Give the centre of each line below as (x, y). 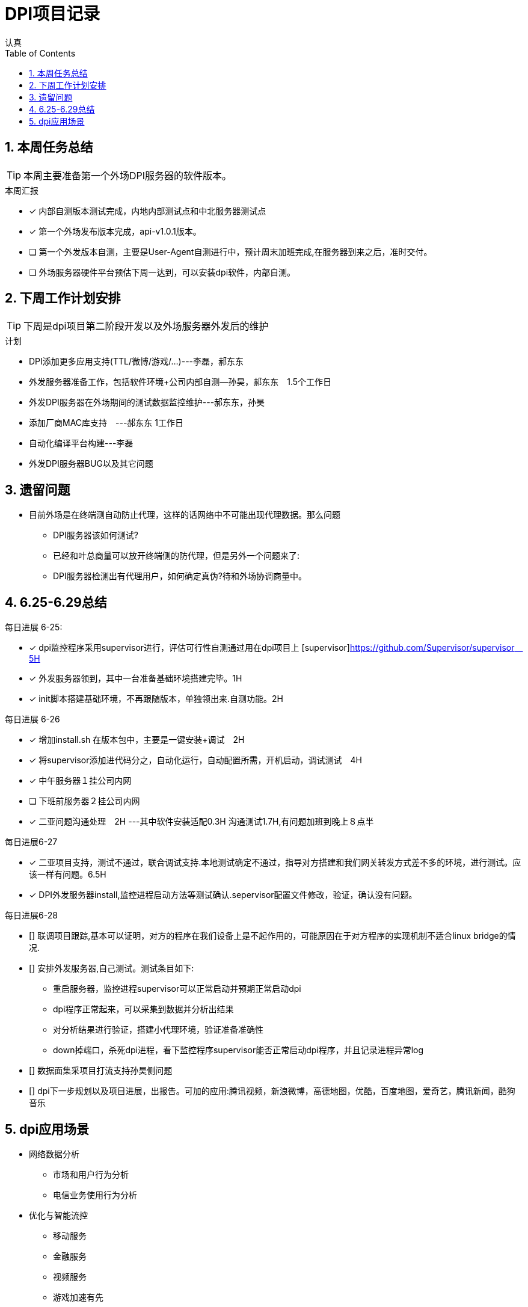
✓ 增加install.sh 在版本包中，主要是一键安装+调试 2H (137, 740)
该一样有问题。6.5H (68, 875)
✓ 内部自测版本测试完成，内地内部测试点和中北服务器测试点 (148, 211)
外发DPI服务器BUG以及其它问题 (91, 464)
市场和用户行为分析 (91, 1174)
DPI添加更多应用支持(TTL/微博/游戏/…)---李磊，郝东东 (137, 361)
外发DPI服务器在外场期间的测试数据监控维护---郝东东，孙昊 (147, 402)
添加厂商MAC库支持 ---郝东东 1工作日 (106, 423)
